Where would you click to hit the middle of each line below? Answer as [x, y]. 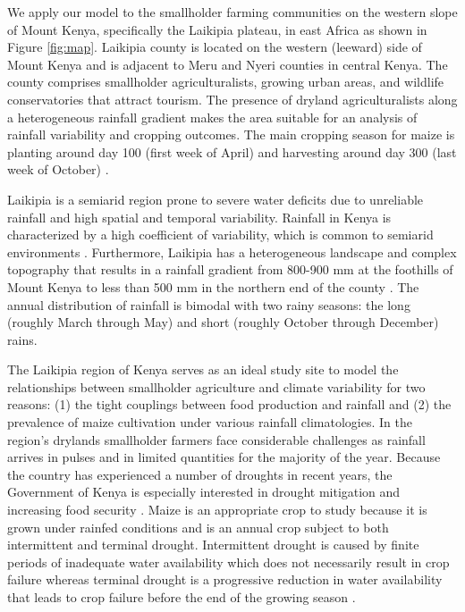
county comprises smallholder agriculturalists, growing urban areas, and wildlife [226, 82]
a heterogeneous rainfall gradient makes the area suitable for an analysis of [212, 117]
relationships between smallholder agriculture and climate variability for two [216, 386]
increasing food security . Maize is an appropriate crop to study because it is [217, 510]
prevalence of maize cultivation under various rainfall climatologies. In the [210, 422]
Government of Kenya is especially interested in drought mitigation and [204, 492]
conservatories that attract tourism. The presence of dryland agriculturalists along [232, 99]
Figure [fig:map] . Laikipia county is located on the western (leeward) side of [215, 47]
